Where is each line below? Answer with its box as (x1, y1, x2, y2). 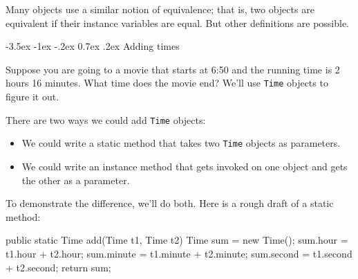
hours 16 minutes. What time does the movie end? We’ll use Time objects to (6, 75, 328, 90)
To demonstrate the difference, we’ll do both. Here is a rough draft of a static (6, 196, 334, 210)
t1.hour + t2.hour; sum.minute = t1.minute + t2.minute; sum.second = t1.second (6, 246, 352, 260)
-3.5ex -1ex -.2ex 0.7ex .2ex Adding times (6, 39, 180, 53)
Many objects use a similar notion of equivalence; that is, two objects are (6, 2, 314, 16)
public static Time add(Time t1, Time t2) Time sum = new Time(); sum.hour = (6, 233, 348, 247)
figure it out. (6, 89, 59, 104)
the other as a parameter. (21, 172, 130, 187)
